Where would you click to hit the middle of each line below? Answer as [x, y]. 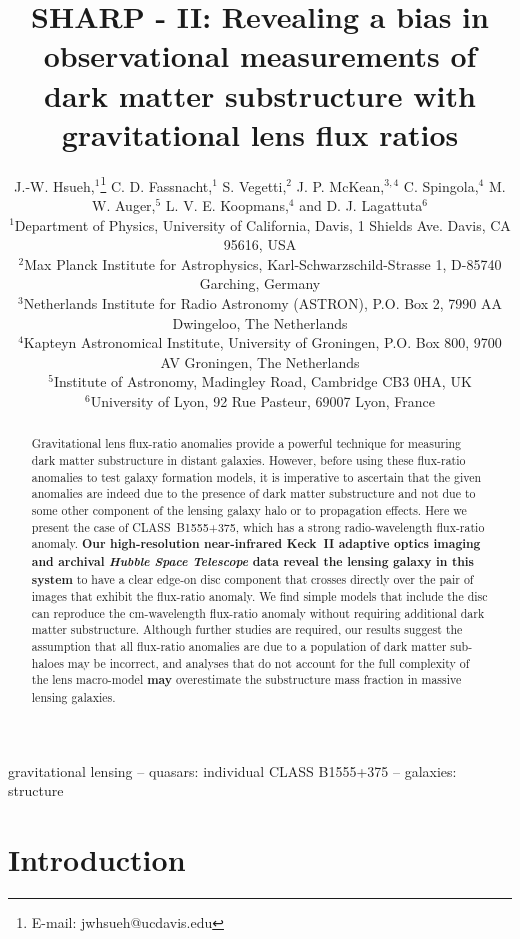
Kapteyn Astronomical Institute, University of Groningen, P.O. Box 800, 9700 [262, 342]
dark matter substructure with [260, 94]
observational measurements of [260, 55]
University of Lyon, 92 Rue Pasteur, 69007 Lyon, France [262, 400]
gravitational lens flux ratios [260, 133]
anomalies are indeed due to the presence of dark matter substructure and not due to [253, 493]
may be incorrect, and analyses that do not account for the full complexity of [268, 662]
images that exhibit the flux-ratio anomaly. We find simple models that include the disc [259, 596]
